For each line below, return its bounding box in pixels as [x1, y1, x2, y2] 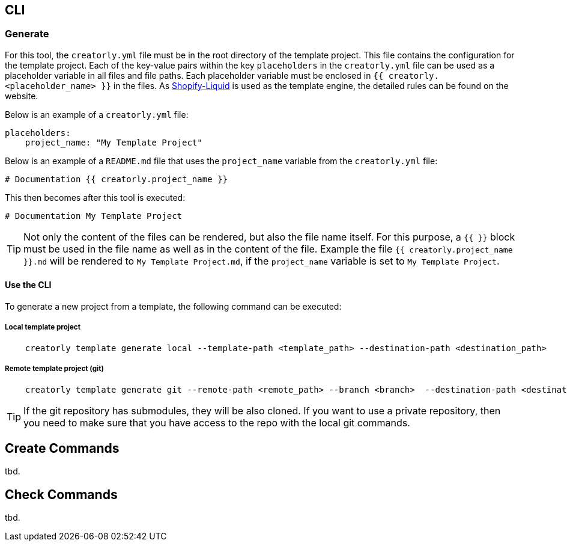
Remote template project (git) [5, 364, 104, 373]
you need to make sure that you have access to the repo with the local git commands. [23, 416, 410, 429]
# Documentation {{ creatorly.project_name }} [5, 174, 228, 184]
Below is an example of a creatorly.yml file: [5, 109, 189, 120]
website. [5, 90, 38, 101]
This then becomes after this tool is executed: [5, 192, 186, 203]
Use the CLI [5, 280, 52, 290]
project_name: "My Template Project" [25, 137, 202, 147]
